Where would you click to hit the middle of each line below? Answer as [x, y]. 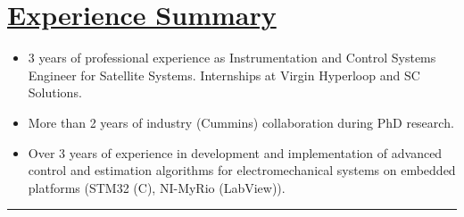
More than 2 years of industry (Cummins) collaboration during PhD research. [241, 122]
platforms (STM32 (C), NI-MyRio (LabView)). [157, 187]
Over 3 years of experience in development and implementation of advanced [235, 152]
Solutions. [55, 92]
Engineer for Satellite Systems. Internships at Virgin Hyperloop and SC [224, 75]
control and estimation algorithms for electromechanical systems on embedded [242, 170]
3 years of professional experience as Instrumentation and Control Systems [232, 58]
